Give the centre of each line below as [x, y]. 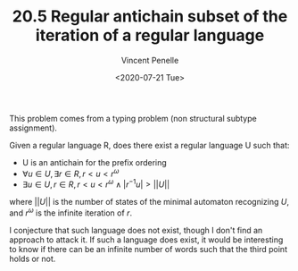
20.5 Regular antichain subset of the [150, 17]
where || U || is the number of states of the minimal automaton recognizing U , [149, 202]
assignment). [33, 128]
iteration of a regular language [150, 35]
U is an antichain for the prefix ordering [94, 162]
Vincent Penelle [150, 60]
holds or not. [33, 258]
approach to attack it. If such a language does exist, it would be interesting [146, 240]
